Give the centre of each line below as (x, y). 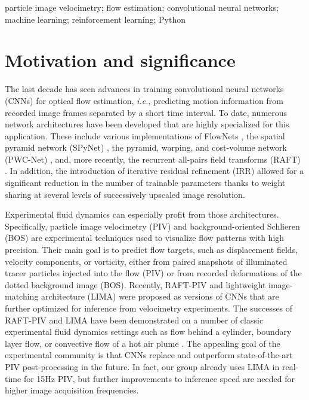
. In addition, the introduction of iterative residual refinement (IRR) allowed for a (154, 171)
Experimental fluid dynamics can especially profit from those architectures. (142, 214)
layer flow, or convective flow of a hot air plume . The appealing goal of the (143, 343)
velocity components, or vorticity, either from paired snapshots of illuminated (146, 261)
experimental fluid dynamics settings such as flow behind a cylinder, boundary (148, 332)
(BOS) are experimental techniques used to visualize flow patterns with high (145, 238)
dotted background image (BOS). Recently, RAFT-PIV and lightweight (135, 284)
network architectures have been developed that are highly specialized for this (147, 124)
